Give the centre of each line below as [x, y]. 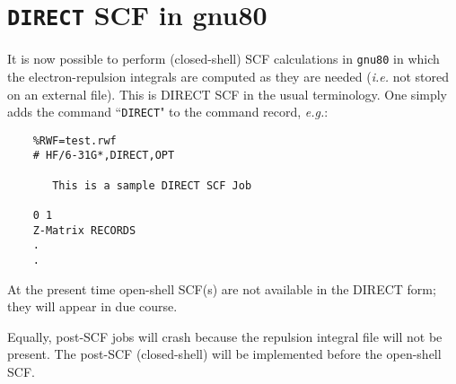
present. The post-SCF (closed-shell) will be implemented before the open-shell [224, 354]
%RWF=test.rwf [75, 140]
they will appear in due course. [92, 306]
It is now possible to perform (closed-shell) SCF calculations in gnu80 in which [224, 59]
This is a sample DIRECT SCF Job [152, 185]
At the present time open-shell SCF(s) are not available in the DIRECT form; [222, 288]
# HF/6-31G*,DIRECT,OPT [104, 156]
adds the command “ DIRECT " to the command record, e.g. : [168, 112]
